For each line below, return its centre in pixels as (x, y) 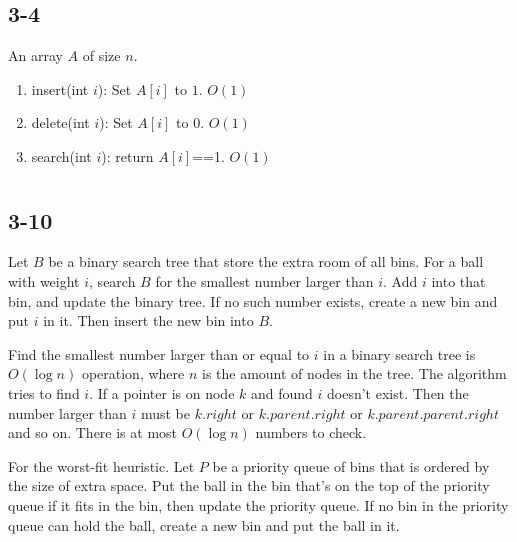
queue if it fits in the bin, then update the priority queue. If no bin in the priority (258, 504)
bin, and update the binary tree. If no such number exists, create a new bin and (253, 300)
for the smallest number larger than (264, 280)
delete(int (60, 122)
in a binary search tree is (399, 353)
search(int (61, 155)
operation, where (133, 373)
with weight (44, 280)
